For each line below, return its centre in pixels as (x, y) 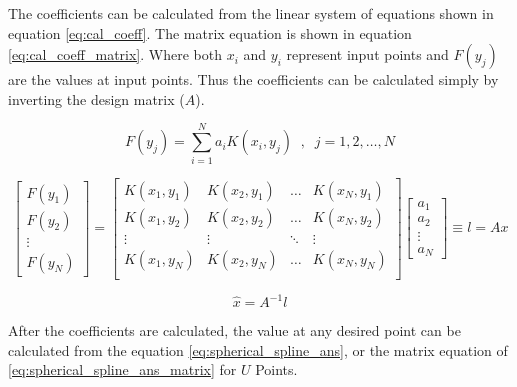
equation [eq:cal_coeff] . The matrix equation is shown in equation (210, 32)
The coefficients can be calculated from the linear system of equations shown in (251, 13)
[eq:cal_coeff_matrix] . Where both (115, 54)
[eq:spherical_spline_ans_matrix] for (122, 369)
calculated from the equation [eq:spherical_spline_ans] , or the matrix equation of (258, 349)
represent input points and (367, 54)
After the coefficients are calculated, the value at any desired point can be (234, 330)
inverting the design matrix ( (96, 98)
